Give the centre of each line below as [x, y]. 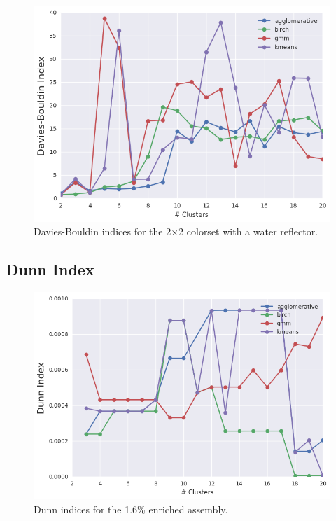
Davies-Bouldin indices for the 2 [103, 231]
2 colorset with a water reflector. [248, 231]
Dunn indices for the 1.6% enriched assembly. [131, 509]
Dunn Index [50, 269]
